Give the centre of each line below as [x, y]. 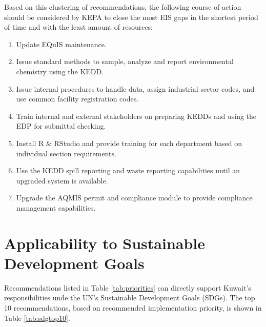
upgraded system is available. [62, 180]
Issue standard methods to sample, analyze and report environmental [125, 61]
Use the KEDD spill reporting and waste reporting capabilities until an [128, 170]
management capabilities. [56, 207]
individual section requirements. [66, 153]
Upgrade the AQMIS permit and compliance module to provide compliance [134, 198]
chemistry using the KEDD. [60, 71]
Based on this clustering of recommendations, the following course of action [123, 7]
